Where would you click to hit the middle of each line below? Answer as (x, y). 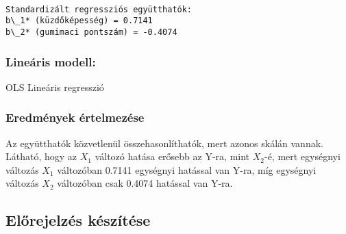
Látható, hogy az (41, 156)
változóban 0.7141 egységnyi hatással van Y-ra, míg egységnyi (187, 169)
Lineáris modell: (51, 61)
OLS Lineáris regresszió (55, 87)
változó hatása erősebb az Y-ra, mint (172, 156)
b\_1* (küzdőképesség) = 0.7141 (79, 21)
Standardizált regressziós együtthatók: (99, 9)
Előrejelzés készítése (78, 220)
